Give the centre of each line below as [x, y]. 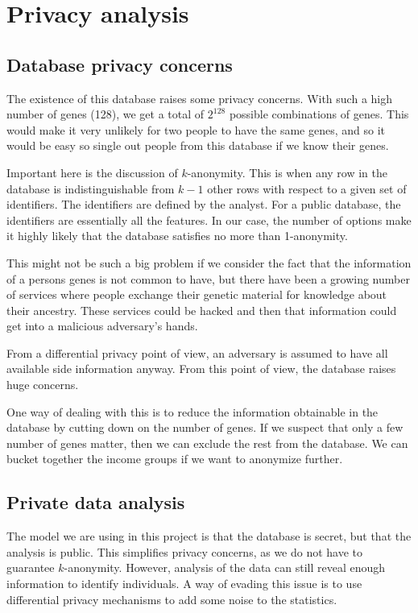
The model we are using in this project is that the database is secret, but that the [209, 536]
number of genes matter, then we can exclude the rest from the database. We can [207, 443]
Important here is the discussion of [92, 172]
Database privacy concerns [120, 64]
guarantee [31, 567]
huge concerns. [43, 385]
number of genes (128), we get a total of [106, 114]
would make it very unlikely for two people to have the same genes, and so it [196, 129]
